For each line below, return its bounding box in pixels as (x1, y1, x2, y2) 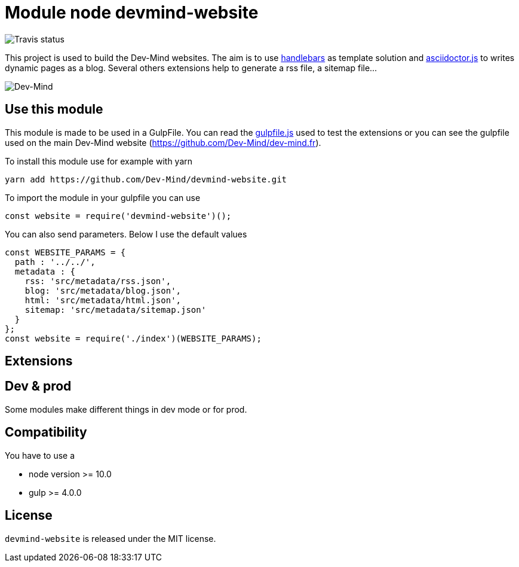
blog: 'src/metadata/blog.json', (24, 285, 182, 295)
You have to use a (5, 450, 75, 461)
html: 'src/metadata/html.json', (24, 295, 182, 305)
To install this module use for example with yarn (5, 156, 193, 166)
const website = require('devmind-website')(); (5, 211, 232, 221)
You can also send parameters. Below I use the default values (5, 228, 247, 239)
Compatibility (5, 425, 87, 440)
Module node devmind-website (5, 2, 259, 23)
